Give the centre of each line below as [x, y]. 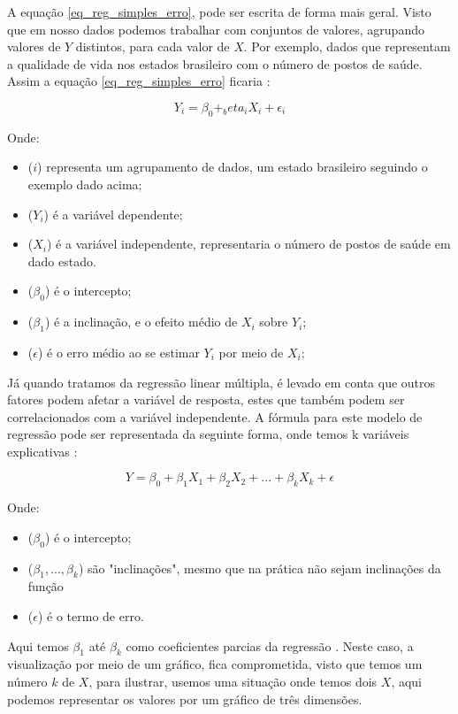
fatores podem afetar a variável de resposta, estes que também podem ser [206, 399]
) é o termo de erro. [91, 616]
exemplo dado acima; [85, 184]
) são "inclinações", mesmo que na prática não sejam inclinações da [260, 568]
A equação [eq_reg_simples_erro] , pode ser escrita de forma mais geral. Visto [219, 12]
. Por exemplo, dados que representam [347, 46]
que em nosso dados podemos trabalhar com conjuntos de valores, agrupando [216, 29]
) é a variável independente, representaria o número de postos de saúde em [249, 244]
